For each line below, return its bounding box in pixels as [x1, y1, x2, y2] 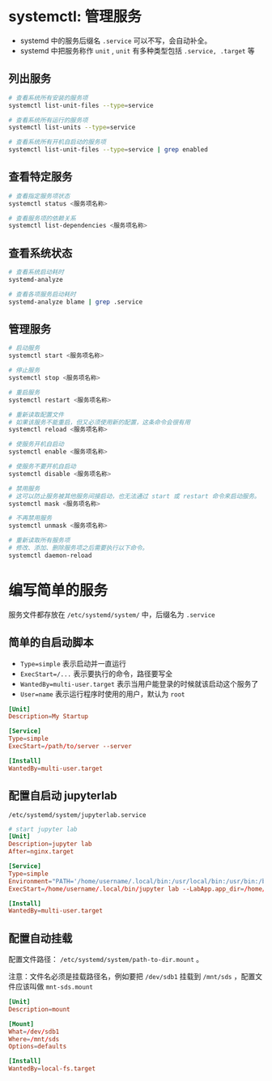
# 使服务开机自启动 [8, 440, 65, 449]
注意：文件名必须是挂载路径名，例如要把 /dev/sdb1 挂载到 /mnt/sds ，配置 [8, 972, 256, 981]
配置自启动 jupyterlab [8, 789, 117, 802]
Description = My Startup [8, 713, 89, 721]
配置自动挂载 [8, 931, 73, 945]
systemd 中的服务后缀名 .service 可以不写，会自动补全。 [19, 36, 212, 45]
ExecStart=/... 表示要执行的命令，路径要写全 [19, 669, 172, 679]
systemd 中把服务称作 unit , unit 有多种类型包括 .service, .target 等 [19, 45, 255, 55]
